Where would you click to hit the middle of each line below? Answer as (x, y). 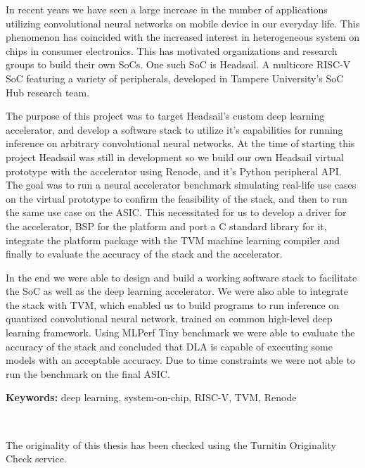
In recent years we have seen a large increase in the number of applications (167, 9)
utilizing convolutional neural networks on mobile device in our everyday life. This (183, 23)
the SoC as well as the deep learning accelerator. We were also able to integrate (177, 291)
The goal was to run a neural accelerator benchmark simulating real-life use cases (181, 185)
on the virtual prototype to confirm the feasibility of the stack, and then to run (177, 198)
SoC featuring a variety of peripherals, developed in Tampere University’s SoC (175, 78)
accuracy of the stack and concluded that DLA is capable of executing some (169, 346)
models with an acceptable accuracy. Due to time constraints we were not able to (181, 360)
